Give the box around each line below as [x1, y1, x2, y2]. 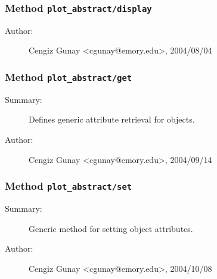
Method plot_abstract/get [5, 69, 132, 84]
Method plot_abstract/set [5, 178, 132, 193]
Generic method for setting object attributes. [29, 222, 193, 234]
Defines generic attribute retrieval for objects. [29, 113, 195, 126]
